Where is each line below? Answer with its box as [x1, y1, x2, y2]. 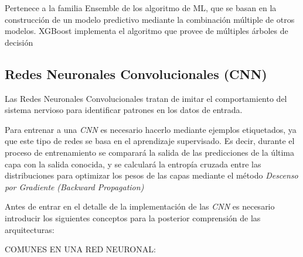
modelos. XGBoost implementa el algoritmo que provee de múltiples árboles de [5, 25, 288, 37]
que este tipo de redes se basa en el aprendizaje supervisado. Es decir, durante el [5, 135, 295, 147]
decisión [5, 36, 33, 48]
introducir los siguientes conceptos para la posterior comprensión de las [5, 211, 261, 224]
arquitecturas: [5, 223, 55, 235]
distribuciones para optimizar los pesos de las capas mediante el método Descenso [5, 169, 298, 181]
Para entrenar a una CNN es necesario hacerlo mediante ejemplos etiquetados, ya [5, 123, 297, 135]
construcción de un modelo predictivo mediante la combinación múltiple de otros [5, 13, 295, 25]
